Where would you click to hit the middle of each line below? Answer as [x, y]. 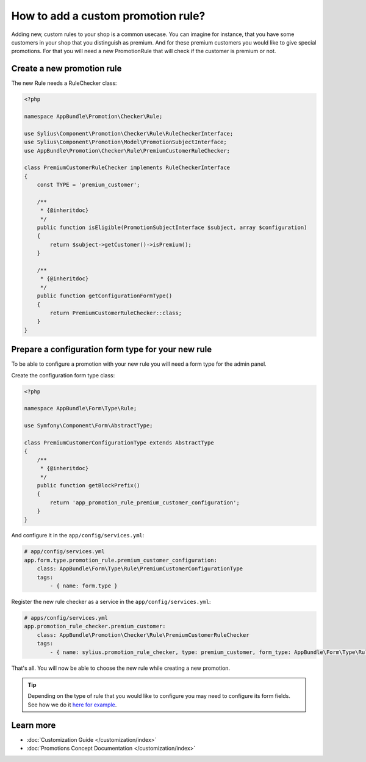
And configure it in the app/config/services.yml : [78, 535]
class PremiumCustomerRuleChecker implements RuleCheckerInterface [127, 168]
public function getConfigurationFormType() [105, 296]
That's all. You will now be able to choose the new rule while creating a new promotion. [121, 668]
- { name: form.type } [84, 586]
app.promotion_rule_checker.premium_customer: [95, 626]
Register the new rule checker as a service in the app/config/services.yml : [111, 602]
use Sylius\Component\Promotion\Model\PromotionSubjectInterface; [125, 142]
